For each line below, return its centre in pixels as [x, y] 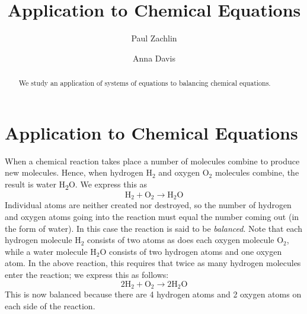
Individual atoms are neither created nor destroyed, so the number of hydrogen [148, 205]
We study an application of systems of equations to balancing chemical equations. [145, 83]
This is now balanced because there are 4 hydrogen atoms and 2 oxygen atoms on [153, 294]
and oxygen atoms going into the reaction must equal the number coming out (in [152, 217]
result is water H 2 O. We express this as [76, 184]
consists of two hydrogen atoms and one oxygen [196, 251]
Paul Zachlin [154, 38]
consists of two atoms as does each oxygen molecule [181, 240]
